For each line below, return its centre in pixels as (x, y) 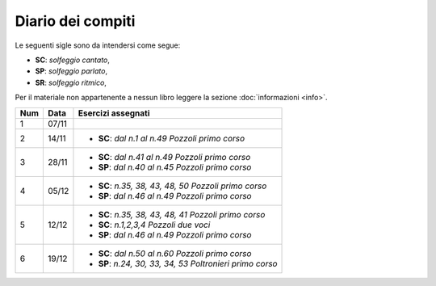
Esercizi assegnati (114, 113)
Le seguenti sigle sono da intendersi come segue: (98, 45)
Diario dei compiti (75, 21)
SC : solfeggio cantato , (73, 60)
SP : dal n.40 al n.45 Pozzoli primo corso (175, 167)
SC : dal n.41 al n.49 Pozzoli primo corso (174, 157)
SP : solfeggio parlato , (71, 71)
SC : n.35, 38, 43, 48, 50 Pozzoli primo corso (182, 186)
